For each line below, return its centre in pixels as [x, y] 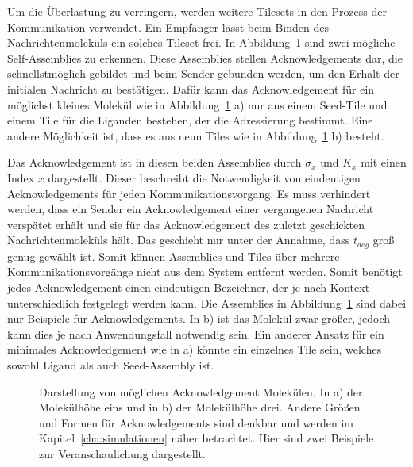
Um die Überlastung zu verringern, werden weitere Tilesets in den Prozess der [197, 11]
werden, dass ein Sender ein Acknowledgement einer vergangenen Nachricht [191, 209]
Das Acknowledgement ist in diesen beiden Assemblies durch [154, 162]
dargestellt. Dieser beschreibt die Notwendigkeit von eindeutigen [204, 177]
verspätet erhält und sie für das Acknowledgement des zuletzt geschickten [186, 224]
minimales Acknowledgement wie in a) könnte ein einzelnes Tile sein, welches [195, 349]
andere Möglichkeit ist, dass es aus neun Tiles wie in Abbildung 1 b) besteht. [196, 135]
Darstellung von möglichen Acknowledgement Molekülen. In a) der [201, 391]
